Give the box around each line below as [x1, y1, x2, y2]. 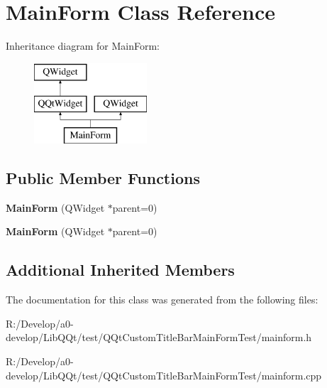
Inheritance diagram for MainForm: [6, 38, 160, 53]
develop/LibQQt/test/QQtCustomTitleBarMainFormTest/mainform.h [6, 330, 312, 345]
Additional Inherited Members [6, 259, 235, 281]
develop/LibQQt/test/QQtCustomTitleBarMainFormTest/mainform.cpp [6, 367, 322, 382]
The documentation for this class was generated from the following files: [6, 292, 318, 307]
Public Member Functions [6, 167, 200, 189]
